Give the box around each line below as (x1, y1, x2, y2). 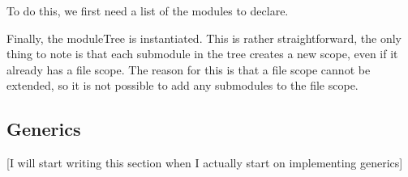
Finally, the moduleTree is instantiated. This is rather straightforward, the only (6, 29, 402, 46)
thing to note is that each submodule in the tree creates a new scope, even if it (6, 45, 398, 62)
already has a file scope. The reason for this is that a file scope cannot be (6, 61, 371, 78)
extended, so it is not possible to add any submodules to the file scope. (6, 77, 359, 94)
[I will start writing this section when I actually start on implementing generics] (6, 154, 403, 171)
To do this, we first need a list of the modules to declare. (6, 2, 289, 19)
